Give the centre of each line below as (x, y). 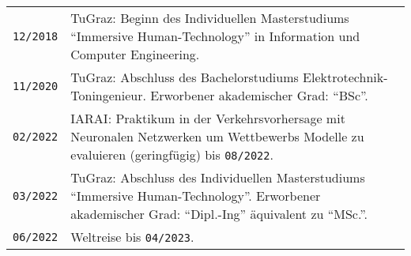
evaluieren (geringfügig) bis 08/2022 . (172, 154)
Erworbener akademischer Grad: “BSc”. (259, 95)
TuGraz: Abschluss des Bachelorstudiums (185, 77)
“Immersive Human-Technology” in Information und (215, 36)
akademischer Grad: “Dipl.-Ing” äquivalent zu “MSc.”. (219, 214)
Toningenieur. (108, 95)
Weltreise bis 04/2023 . (132, 237)
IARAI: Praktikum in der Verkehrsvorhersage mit (208, 118)
